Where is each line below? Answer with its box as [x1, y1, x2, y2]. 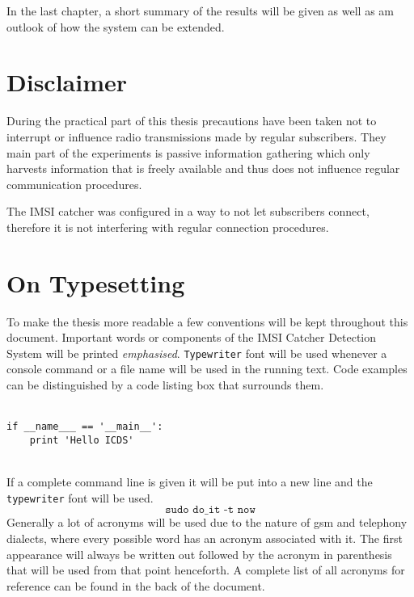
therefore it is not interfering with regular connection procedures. [6, 218, 329, 235]
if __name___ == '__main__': [6, 421, 163, 433]
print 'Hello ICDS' [29, 434, 134, 446]
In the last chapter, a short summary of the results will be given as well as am [6, 2, 394, 19]
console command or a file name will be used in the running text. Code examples [6, 360, 408, 377]
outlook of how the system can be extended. [6, 18, 225, 35]
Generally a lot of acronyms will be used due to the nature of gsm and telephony [6, 514, 408, 531]
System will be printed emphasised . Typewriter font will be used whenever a [6, 344, 387, 361]
